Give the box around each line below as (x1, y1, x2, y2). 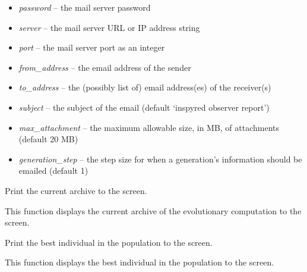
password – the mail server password (18, 1, 151, 13)
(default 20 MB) (18, 133, 78, 145)
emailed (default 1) (18, 164, 88, 177)
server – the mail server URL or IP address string (18, 21, 200, 33)
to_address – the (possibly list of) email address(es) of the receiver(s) (18, 81, 271, 93)
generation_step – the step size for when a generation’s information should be (18, 152, 302, 165)
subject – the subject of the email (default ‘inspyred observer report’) (18, 101, 270, 113)
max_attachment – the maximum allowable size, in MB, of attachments (18, 121, 280, 133)
